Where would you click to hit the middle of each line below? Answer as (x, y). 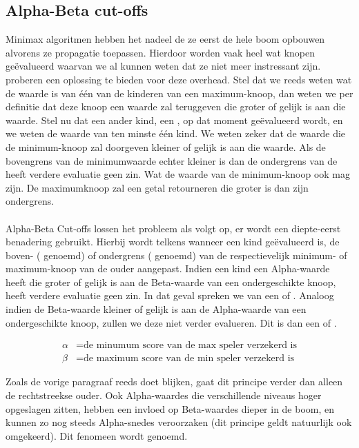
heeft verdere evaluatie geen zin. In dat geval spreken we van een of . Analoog (170, 295)
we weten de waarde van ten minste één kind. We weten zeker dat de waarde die (176, 133)
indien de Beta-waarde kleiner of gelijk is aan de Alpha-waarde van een (156, 309)
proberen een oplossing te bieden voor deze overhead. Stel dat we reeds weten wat (179, 79)
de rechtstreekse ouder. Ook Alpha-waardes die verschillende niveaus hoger (164, 395)
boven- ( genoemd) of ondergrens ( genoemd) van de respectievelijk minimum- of (176, 255)
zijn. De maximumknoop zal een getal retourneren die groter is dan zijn (157, 187)
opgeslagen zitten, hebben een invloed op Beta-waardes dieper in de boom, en (170, 408)
